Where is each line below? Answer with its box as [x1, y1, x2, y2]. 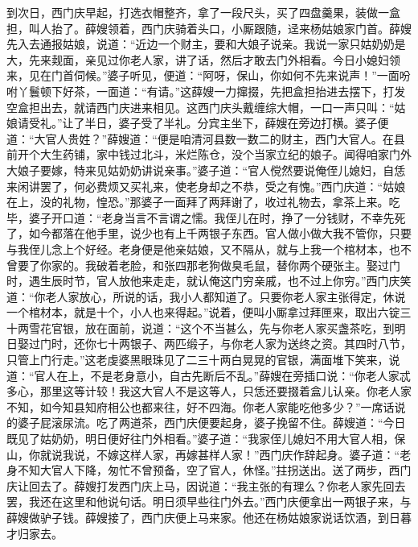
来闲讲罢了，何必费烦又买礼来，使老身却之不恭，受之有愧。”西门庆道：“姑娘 [6, 177, 406, 194]
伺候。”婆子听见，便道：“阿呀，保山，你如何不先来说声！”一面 [73, 67, 400, 84]
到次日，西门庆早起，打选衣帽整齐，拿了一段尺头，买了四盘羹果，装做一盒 [6, 4, 400, 20]
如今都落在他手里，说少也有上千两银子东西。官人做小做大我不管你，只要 [28, 225, 412, 242]
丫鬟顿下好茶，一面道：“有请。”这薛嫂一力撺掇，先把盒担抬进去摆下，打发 [17, 82, 406, 99]
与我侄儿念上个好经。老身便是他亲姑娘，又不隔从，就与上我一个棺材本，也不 [6, 240, 412, 257]
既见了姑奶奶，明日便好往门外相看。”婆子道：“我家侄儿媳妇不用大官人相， [6, 430, 395, 447]
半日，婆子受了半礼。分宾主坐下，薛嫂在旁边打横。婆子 [84, 114, 378, 131]
